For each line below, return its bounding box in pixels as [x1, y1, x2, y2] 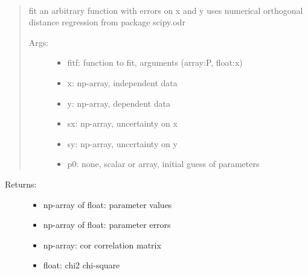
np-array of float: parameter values [43, 198, 172, 210]
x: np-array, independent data [67, 76, 178, 89]
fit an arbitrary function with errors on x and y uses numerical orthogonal [28, 4, 303, 16]
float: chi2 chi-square [43, 259, 120, 271]
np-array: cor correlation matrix [43, 238, 161, 251]
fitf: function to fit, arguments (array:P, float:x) [67, 56, 243, 69]
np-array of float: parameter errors [43, 218, 171, 231]
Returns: [5, 177, 37, 190]
